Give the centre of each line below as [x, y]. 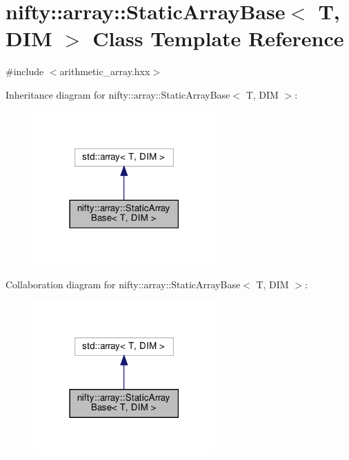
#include [25, 71]
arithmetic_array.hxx [105, 71]
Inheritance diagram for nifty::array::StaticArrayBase [118, 94]
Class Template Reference [218, 38]
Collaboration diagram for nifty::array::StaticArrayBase [123, 284]
